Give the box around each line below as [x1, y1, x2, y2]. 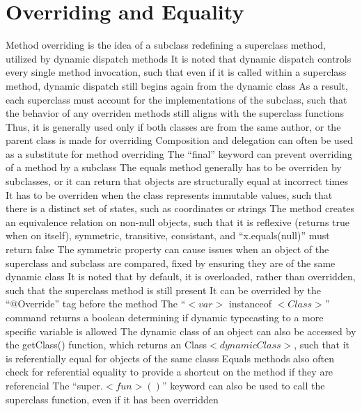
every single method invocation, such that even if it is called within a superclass [6, 65, 347, 79]
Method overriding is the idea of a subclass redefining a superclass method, [6, 38, 326, 52]
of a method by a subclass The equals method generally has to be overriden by [6, 160, 342, 175]
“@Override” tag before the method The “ [6, 296, 186, 311]
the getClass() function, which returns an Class [6, 337, 207, 352]
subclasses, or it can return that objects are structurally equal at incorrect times [6, 174, 349, 188]
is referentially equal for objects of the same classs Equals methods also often [6, 350, 334, 365]
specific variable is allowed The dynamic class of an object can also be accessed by [6, 323, 356, 338]
